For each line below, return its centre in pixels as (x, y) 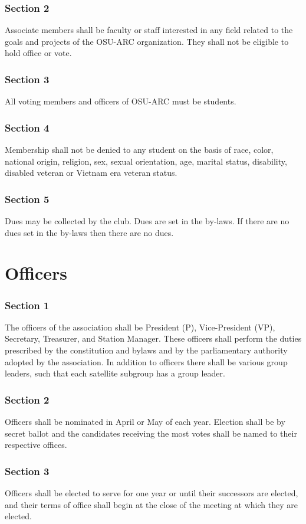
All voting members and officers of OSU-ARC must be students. (121, 101)
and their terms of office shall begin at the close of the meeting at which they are (151, 504)
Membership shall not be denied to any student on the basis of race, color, (139, 150)
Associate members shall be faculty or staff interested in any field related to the (149, 30)
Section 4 (27, 127)
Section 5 (27, 199)
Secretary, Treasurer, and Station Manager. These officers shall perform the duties (153, 338)
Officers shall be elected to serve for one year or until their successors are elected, (152, 493)
